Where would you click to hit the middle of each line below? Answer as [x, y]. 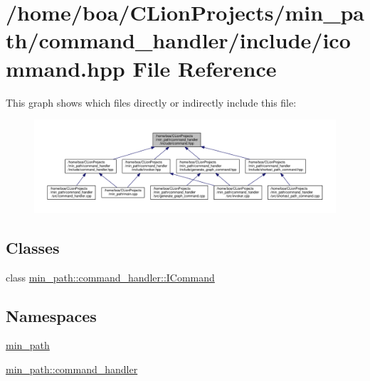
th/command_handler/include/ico [178, 40]
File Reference [205, 68]
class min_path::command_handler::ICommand [110, 277]
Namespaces [51, 315]
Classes [33, 247]
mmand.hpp [65, 68]
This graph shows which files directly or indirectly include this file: [151, 102]
